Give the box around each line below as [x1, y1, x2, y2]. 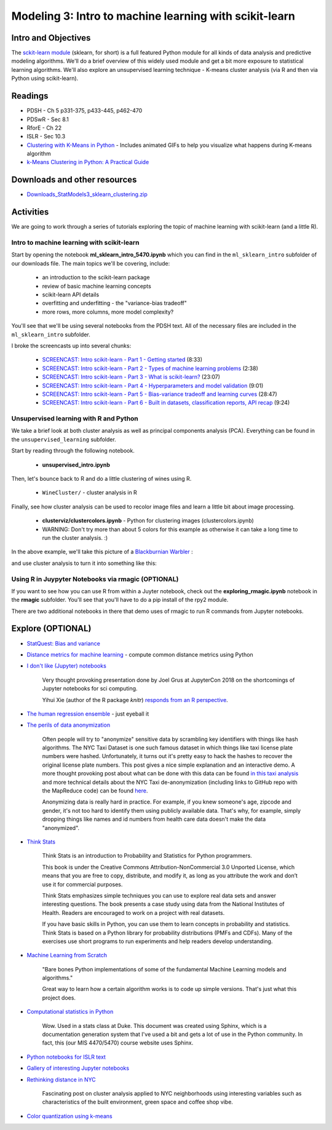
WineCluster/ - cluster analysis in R [42, 489, 138, 496]
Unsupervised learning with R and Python [11, 414, 138, 423]
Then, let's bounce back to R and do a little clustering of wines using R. [11, 475, 192, 482]
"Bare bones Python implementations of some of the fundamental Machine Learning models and [42, 965, 287, 973]
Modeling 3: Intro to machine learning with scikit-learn [11, 9, 295, 23]
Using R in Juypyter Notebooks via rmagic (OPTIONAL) [11, 575, 179, 583]
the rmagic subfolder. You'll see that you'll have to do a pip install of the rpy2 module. [11, 596, 229, 604]
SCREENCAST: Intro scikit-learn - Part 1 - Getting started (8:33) [42, 356, 203, 363]
